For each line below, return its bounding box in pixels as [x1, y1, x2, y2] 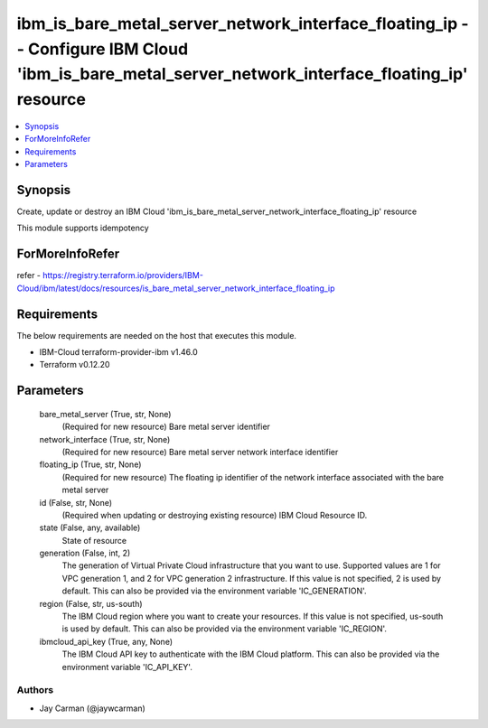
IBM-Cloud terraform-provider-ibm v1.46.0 [39, 347, 198, 357]
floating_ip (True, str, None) [39, 459, 142, 470]
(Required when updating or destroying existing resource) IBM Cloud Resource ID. [61, 509, 368, 520]
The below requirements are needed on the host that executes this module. [16, 330, 297, 341]
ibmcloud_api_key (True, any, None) [39, 636, 174, 647]
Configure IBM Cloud [27, 39, 189, 59]
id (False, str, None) [39, 497, 113, 508]
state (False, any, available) [39, 522, 141, 533]
